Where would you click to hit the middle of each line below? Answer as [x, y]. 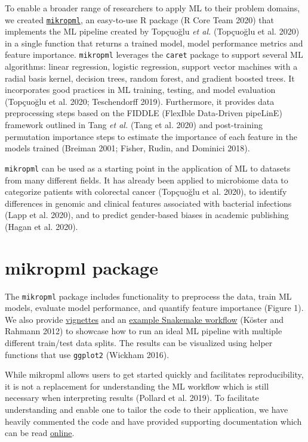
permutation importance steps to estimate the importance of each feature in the [151, 136]
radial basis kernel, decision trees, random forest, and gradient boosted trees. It [150, 78]
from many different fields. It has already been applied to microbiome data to [147, 180]
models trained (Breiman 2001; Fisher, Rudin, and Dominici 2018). [127, 148]
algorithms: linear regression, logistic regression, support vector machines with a [151, 66]
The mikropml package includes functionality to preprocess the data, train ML [148, 296]
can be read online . [40, 433]
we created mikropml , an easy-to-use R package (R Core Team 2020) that [139, 19]
